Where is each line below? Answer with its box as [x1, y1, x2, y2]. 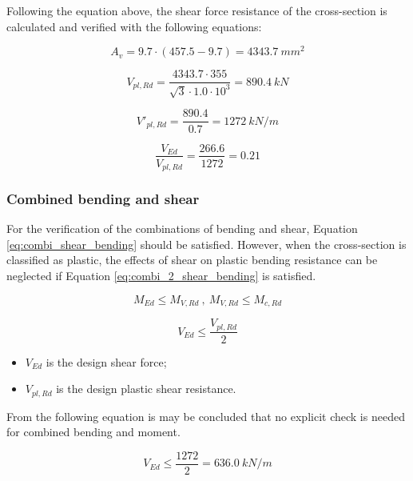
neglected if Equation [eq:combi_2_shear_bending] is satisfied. [6, 267, 316, 284]
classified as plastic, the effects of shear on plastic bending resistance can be [6, 251, 378, 268]
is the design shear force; [46, 353, 167, 370]
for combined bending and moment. [6, 423, 181, 440]
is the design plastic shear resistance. [56, 380, 236, 397]
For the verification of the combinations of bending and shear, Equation [6, 220, 358, 237]
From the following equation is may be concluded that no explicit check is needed [6, 407, 405, 424]
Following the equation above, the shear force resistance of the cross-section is [6, 2, 387, 18]
